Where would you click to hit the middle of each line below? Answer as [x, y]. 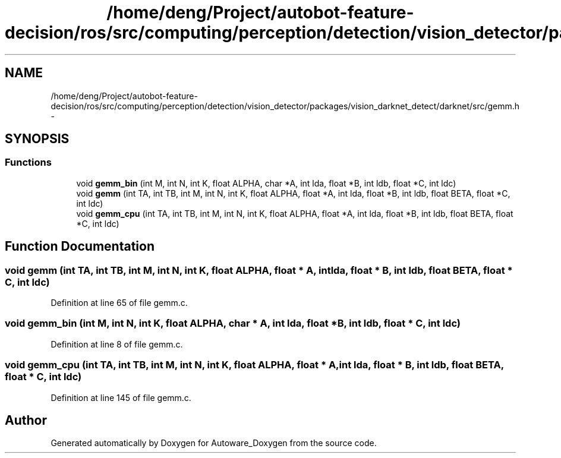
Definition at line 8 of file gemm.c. [117, 344]
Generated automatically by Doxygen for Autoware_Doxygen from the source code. [214, 443]
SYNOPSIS [37, 139]
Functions [28, 162]
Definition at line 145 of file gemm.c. [121, 397]
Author [26, 420]
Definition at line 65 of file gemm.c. [119, 303]
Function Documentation [80, 247]
